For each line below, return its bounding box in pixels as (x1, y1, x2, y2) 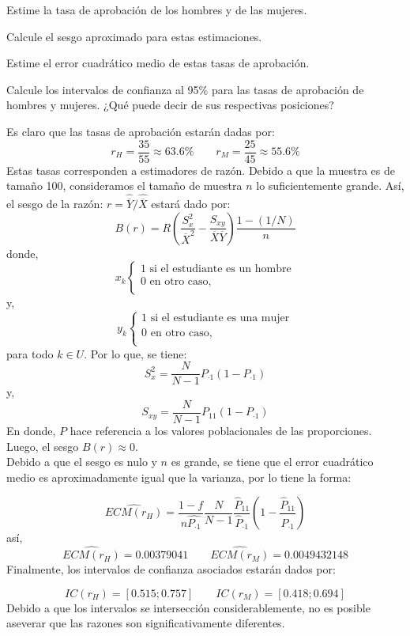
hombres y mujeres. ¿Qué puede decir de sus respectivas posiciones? (6, 97, 334, 113)
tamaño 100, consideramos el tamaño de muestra (6, 177, 243, 194)
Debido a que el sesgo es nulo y (6, 453, 157, 470)
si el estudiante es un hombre (149, 263, 292, 275)
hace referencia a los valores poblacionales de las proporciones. (70, 422, 372, 438)
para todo (6, 345, 54, 362)
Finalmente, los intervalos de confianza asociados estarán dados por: (6, 561, 336, 577)
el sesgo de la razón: (6, 195, 103, 212)
